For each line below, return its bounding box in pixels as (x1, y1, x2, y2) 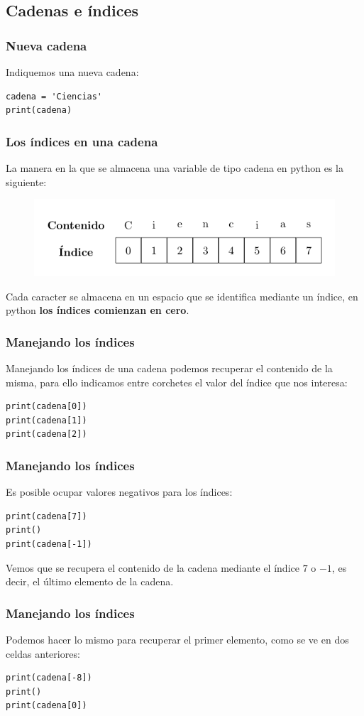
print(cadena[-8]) (6, 673, 92, 683)
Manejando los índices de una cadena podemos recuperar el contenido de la (6, 361, 333, 376)
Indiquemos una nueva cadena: (6, 65, 139, 79)
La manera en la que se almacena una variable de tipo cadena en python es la (6, 161, 343, 175)
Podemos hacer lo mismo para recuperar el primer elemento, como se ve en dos (6, 631, 349, 646)
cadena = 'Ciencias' (6, 91, 103, 102)
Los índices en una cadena (6, 132, 158, 150)
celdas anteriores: (6, 646, 80, 661)
